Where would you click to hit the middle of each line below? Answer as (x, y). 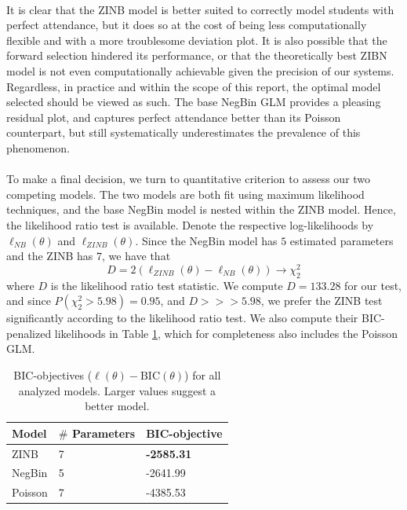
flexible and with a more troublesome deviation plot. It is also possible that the (197, 40)
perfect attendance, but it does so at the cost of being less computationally (187, 25)
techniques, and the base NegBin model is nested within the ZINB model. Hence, (201, 209)
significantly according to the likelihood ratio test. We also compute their (182, 318)
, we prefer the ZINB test (322, 301)
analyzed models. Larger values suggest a (117, 390)
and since (29, 301)
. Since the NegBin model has (206, 240)
